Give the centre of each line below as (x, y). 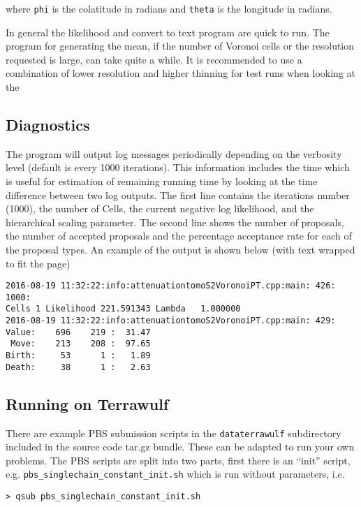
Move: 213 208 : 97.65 (81, 344)
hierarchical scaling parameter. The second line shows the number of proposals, (175, 222)
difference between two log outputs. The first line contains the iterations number (178, 194)
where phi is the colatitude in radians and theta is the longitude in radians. (169, 8)
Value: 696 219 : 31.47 (78, 332)
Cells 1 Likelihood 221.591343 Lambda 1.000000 (123, 309)
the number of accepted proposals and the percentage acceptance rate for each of (179, 236)
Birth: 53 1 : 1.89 (78, 356)
